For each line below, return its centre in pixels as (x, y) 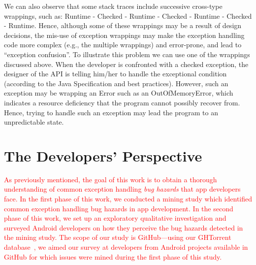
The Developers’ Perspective (103, 155)
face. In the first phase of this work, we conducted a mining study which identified (128, 199)
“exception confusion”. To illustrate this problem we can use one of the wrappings (127, 54)
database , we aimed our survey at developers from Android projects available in (126, 247)
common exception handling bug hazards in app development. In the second (119, 208)
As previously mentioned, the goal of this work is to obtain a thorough (111, 179)
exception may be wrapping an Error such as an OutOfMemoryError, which (119, 93)
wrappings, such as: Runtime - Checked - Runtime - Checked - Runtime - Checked (128, 16)
